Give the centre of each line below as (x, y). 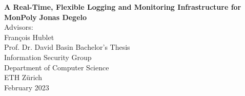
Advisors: (19, 27)
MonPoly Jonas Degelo (46, 17)
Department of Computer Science (57, 67)
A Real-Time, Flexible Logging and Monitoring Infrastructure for (123, 7)
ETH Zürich (23, 77)
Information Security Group (48, 57)
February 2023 (27, 87)
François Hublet (29, 37)
